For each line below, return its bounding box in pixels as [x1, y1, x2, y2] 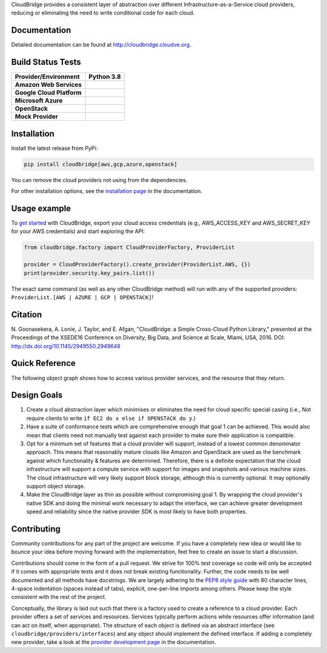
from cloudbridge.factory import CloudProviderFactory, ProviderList [24, 244, 235, 251]
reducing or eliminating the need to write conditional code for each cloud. [11, 9, 195, 16]
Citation [11, 310, 42, 320]
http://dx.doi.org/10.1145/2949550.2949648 [11, 342, 121, 350]
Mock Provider [15, 112, 59, 121]
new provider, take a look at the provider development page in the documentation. [11, 638, 216, 646]
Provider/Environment [15, 73, 80, 81]
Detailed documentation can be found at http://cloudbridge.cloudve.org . [11, 41, 191, 49]
